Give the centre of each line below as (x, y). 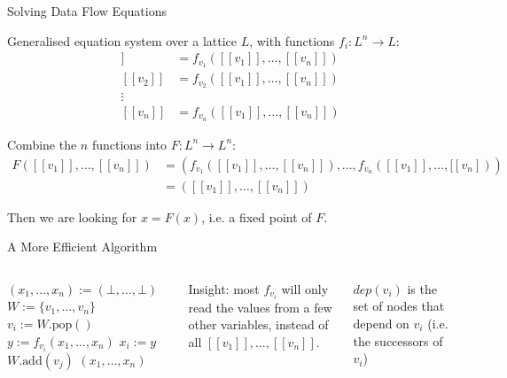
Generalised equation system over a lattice (122, 40)
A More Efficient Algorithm (82, 247)
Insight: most (224, 288)
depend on (381, 323)
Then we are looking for (72, 216)
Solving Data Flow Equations (87, 11)
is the (422, 288)
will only (305, 288)
